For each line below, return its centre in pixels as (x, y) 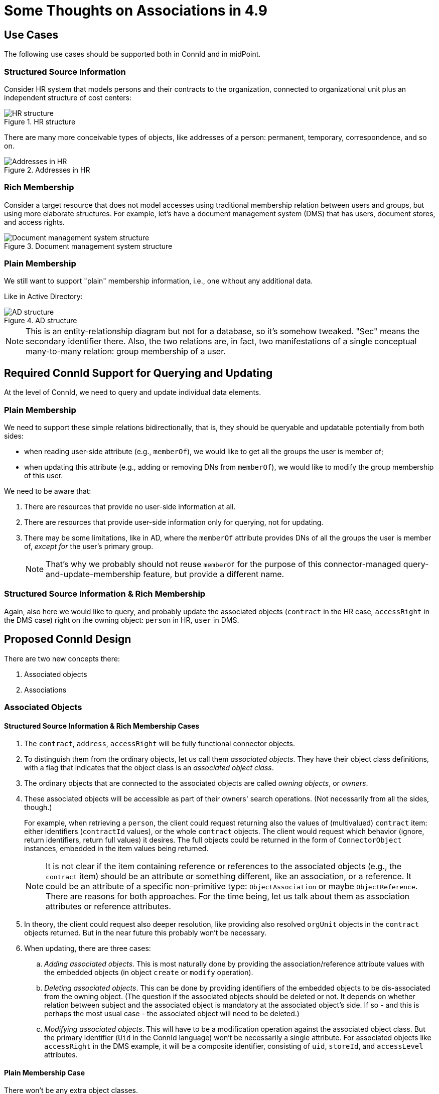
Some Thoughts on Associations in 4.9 (136, 11)
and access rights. (34, 222)
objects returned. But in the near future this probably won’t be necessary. (145, 933)
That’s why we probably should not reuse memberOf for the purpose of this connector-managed (224, 564)
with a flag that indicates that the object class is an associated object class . (149, 768)
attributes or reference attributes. (108, 907)
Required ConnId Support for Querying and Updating (138, 373)
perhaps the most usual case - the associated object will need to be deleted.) (172, 1014)
